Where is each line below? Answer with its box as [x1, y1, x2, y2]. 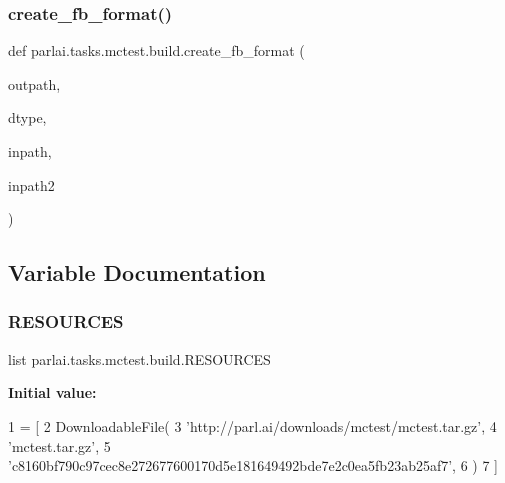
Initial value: [8, 382, 97, 403]
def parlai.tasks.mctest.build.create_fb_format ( [8, 40, 305, 61]
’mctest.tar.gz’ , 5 [8, 435, 111, 456]
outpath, [8, 73, 61, 94]
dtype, [8, 107, 47, 128]
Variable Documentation [8, 257, 266, 288]
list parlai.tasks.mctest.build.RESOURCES [8, 348, 271, 369]
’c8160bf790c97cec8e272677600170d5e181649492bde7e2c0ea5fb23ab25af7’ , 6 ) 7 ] [8, 455, 498, 476]
